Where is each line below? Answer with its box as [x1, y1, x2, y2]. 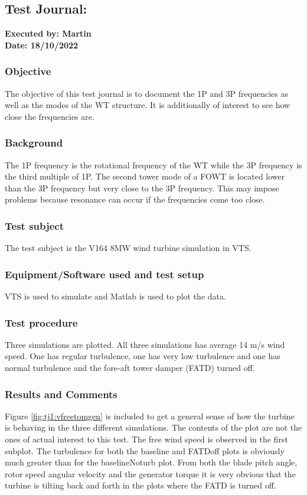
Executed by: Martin [5, 27, 92, 40]
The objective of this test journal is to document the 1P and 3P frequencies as [5, 87, 288, 99]
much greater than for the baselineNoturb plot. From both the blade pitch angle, [5, 456, 298, 468]
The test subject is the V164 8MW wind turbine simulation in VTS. [5, 242, 252, 254]
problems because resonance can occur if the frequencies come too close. [5, 193, 265, 206]
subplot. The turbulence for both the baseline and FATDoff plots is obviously [5, 444, 285, 457]
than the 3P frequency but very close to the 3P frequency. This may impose [5, 181, 279, 194]
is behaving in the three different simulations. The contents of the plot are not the [5, 421, 302, 434]
